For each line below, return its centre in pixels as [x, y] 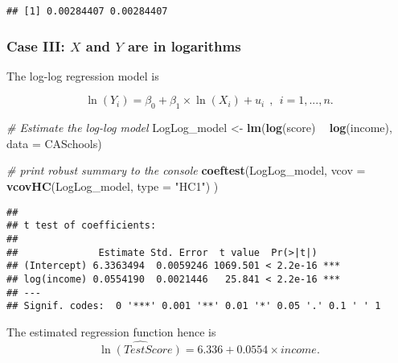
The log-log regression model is [83, 75]
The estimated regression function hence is [111, 331]
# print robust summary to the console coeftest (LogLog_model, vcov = [186, 170]
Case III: [36, 45]
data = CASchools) [54, 143]
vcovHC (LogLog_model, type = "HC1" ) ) [113, 186]
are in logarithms [184, 45]
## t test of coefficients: [82, 226]
